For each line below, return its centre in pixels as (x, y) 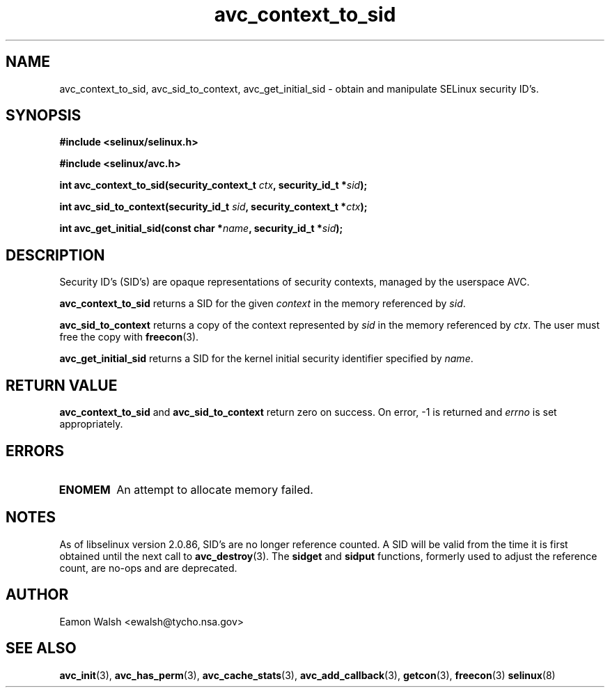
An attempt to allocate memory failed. (215, 489)
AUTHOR (37, 595)
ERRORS (35, 451)
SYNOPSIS (44, 116)
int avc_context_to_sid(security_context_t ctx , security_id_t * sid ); (213, 185)
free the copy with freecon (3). (129, 337)
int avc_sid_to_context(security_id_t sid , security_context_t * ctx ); (213, 207)
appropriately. (91, 424)
